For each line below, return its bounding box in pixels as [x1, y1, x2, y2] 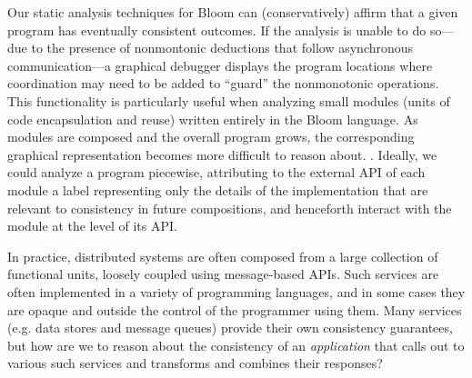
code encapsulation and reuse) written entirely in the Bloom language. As [7, 109, 418, 128]
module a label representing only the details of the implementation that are [7, 180, 428, 199]
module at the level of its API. [7, 216, 177, 235]
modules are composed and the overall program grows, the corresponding [7, 127, 415, 146]
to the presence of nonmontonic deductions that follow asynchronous [31, 38, 414, 57]
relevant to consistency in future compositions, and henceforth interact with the [7, 198, 452, 217]
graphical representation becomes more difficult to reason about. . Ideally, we [7, 144, 437, 164]
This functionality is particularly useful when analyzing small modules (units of [7, 91, 450, 110]
